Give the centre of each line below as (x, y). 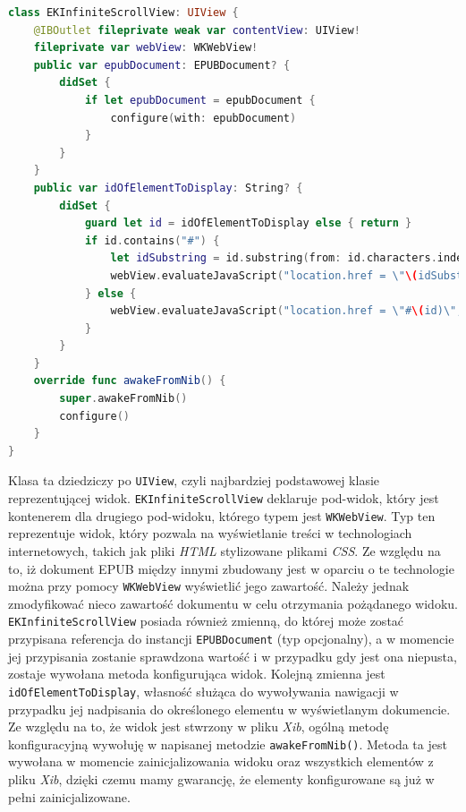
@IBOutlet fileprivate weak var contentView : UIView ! (197, 30)
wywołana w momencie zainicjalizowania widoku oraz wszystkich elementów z (221, 761)
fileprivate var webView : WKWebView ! (146, 48)
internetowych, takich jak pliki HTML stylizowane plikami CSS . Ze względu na (225, 551)
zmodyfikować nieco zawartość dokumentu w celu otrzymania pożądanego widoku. (233, 603)
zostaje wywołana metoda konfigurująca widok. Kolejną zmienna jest (197, 674)
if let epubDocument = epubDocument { (200, 100)
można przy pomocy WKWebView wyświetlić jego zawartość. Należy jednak (209, 586)
